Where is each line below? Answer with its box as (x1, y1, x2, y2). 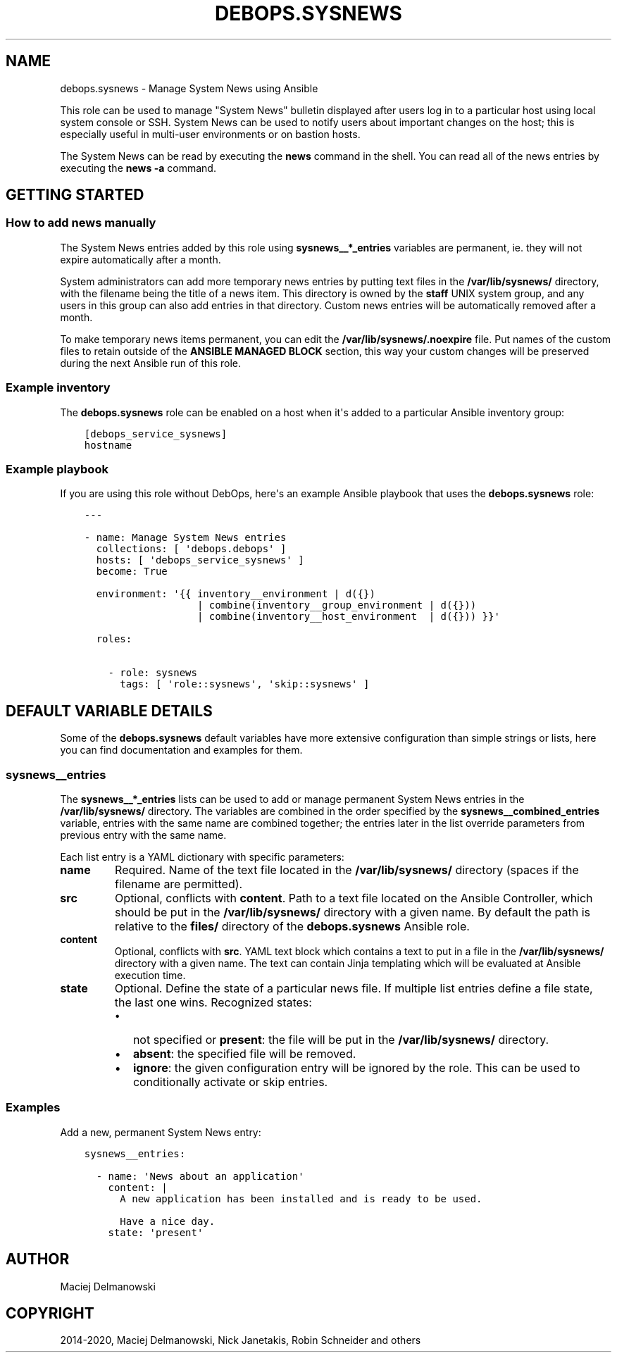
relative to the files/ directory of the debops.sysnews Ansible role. (115, 918, 470, 933)
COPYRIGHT (6, 1304, 94, 1322)
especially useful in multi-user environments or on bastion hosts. (60, 127, 361, 140)
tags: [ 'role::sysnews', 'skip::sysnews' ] (120, 678, 370, 690)
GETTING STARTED (6, 186, 144, 204)
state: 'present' (108, 1226, 204, 1238)
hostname (84, 439, 132, 451)
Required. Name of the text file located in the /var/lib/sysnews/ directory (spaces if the (115, 862, 579, 877)
